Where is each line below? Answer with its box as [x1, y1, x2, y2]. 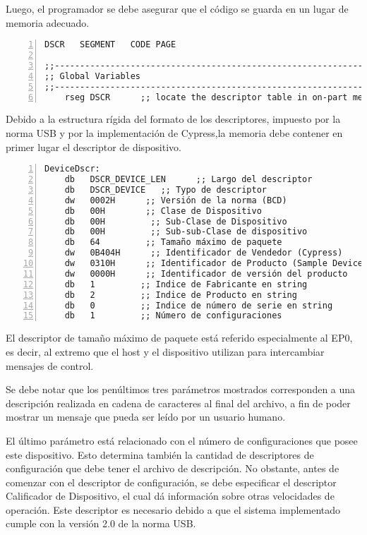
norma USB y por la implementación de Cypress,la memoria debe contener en [6, 126, 343, 140]
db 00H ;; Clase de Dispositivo [64, 205, 262, 216]
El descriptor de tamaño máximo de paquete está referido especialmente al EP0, [6, 330, 353, 345]
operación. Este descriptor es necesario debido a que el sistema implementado [6, 502, 341, 517]
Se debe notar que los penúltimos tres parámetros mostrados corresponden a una [6, 382, 356, 397]
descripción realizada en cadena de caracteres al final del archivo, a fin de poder [6, 395, 351, 410]
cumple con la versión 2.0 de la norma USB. [6, 516, 196, 531]
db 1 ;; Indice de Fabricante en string [64, 279, 308, 289]
